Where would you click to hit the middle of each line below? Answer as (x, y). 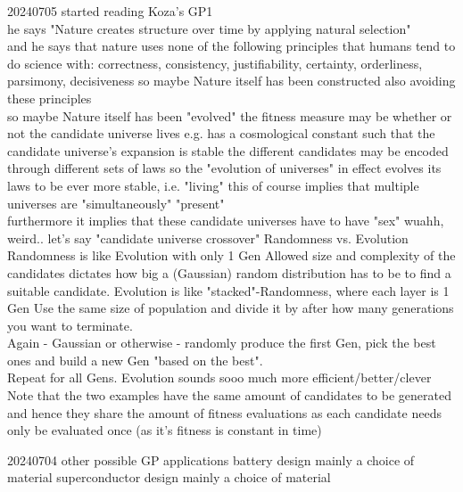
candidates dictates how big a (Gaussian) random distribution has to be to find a (229, 272)
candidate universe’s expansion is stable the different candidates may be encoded (228, 150)
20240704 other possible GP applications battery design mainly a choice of (211, 459)
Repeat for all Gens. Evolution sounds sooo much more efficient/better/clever (219, 377)
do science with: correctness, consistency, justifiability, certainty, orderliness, (215, 63)
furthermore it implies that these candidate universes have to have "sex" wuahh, (226, 221)
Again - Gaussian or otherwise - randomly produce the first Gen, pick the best (222, 343)
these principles (50, 98)
